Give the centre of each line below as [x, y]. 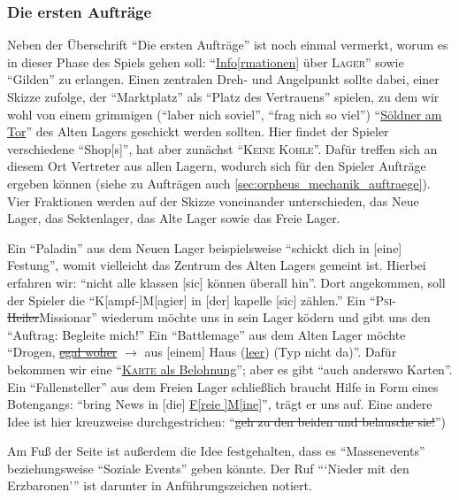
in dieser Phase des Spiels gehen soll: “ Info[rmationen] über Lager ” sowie [206, 62]
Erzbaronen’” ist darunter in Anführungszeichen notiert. [160, 485]
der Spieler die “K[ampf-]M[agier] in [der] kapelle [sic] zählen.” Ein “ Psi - [202, 300]
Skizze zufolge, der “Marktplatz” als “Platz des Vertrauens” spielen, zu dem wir [223, 96]
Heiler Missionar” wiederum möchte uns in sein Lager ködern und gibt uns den [219, 317]
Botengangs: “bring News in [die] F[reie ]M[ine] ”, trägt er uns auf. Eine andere [220, 404]
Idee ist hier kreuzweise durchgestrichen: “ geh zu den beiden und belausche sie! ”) [226, 421]
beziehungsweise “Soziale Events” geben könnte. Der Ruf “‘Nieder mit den [208, 468]
